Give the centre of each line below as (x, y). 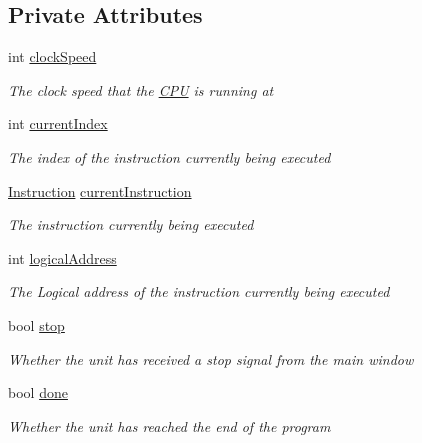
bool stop (36, 324)
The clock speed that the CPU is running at (141, 89)
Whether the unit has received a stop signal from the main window (211, 358)
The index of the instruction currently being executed (169, 156)
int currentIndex (58, 123)
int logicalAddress (62, 257)
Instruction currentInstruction (100, 190)
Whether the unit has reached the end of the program (169, 425)
